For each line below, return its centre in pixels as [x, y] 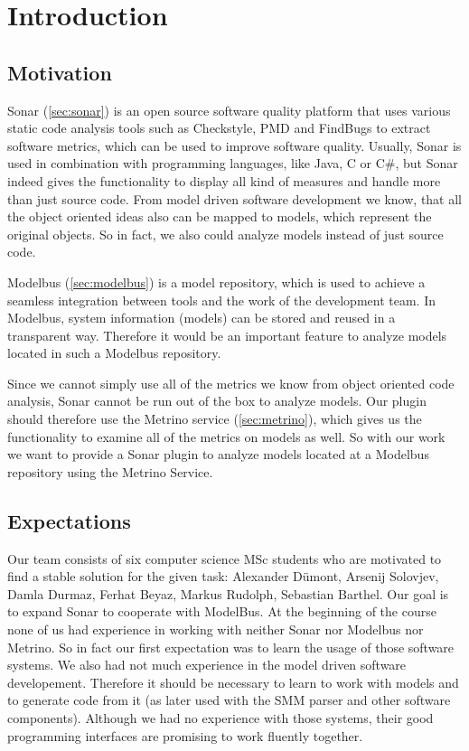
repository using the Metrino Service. [110, 471]
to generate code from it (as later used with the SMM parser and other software [229, 700]
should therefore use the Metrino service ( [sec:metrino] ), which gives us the [215, 419]
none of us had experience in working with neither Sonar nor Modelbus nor [216, 629]
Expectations [69, 520]
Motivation [60, 72]
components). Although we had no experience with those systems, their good [220, 718]
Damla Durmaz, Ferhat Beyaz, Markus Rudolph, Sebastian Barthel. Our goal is [228, 593]
